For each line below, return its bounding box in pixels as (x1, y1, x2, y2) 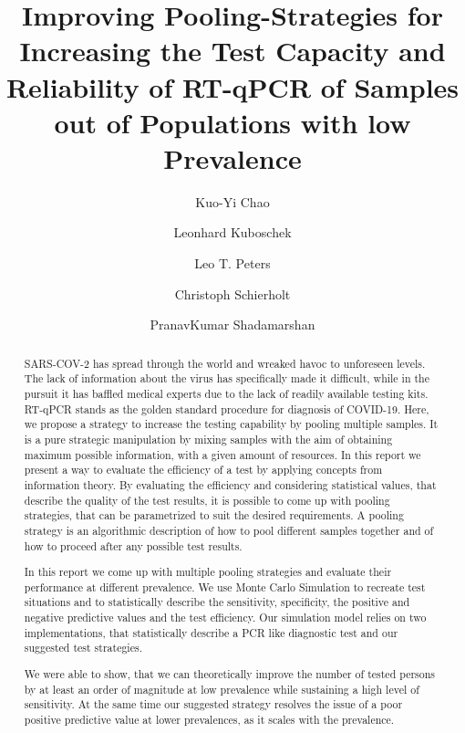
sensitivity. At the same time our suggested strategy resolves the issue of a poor (24, 696, 403, 712)
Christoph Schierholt (174, 284, 291, 303)
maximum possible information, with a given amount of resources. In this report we (24, 446, 421, 462)
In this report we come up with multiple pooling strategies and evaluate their (24, 564, 392, 580)
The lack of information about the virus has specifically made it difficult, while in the (24, 371, 429, 386)
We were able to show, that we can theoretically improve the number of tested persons (24, 665, 436, 681)
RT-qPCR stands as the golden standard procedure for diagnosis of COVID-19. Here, (24, 401, 429, 416)
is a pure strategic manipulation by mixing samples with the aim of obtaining (24, 431, 393, 446)
